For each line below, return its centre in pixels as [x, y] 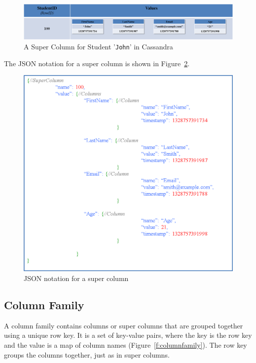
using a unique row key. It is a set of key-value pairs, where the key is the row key [128, 335]
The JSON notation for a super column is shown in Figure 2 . [97, 63]
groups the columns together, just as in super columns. [87, 354]
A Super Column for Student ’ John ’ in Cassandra [98, 47]
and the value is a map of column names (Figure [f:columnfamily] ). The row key [126, 344]
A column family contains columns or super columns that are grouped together [124, 325]
